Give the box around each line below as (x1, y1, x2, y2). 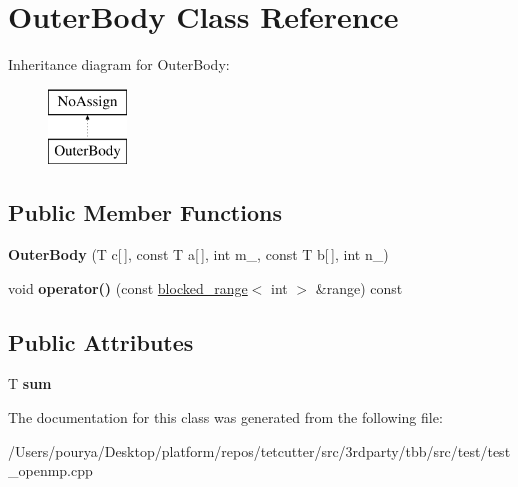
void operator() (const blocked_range (8, 277, 248, 298)
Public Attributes (8, 326, 194, 357)
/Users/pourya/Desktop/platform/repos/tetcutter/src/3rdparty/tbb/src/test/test (8, 440, 511, 461)
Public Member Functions (8, 197, 282, 228)
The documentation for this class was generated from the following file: (8, 407, 443, 428)
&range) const (315, 277, 403, 298)
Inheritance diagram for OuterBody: (8, 54, 230, 75)
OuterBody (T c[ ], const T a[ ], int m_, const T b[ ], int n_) (8, 244, 389, 265)
